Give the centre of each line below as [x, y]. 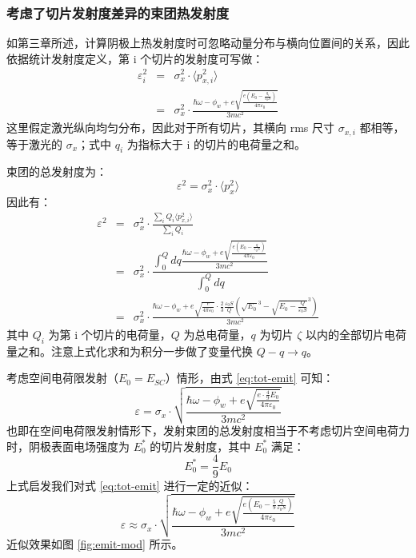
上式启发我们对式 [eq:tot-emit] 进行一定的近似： [130, 485]
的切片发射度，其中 [200, 446]
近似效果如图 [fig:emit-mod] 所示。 [95, 544]
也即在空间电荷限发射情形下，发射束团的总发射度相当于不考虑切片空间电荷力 [208, 430]
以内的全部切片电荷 [356, 335]
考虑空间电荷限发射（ [62, 378]
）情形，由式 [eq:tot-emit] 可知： [250, 378]
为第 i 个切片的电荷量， [110, 335]
